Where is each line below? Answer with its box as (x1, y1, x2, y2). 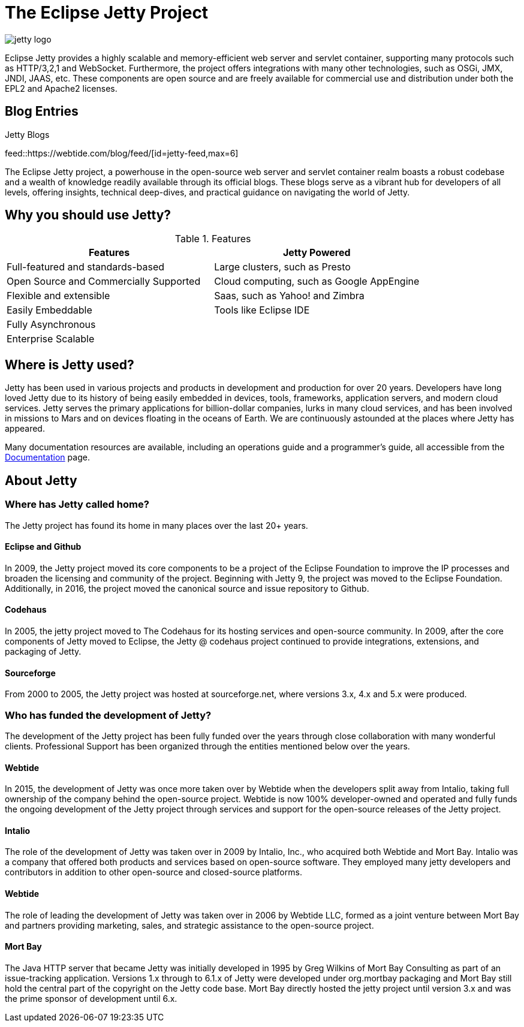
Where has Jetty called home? (5, 498, 149, 511)
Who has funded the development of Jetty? (5, 709, 212, 721)
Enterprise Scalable (7, 333, 95, 345)
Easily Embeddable (7, 304, 92, 317)
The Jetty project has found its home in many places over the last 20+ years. (5, 520, 308, 531)
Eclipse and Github (5, 541, 82, 552)
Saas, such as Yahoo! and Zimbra (214, 290, 365, 302)
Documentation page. (5, 452, 90, 463)
